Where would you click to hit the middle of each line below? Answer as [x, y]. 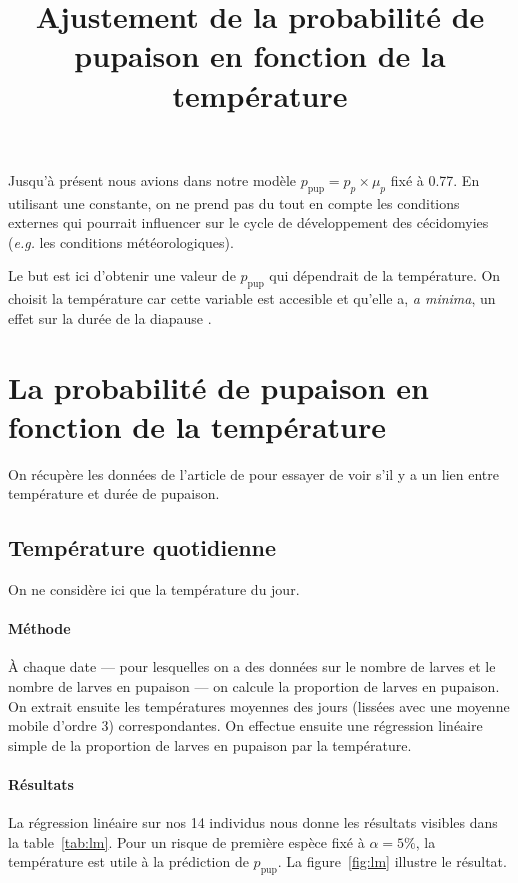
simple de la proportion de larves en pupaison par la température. [210, 744]
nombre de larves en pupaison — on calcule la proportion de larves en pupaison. [254, 686]
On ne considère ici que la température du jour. [154, 589]
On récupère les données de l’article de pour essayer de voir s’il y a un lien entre [254, 473]
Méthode [39, 628]
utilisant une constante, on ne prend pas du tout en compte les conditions [234, 202]
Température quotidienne [142, 547]
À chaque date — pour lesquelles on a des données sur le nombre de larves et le [252, 666]
